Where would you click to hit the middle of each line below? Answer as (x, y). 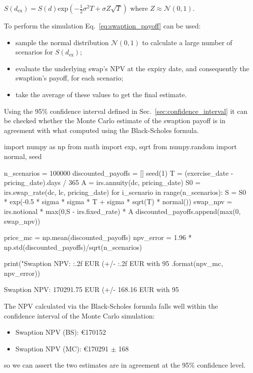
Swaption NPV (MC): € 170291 (62, 348)
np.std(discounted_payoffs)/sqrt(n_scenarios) (73, 247)
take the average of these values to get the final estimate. (101, 94)
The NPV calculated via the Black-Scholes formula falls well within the (111, 306)
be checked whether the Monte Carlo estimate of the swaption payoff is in (115, 120)
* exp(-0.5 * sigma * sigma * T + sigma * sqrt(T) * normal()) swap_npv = (118, 201)
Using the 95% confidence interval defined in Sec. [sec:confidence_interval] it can (126, 111)
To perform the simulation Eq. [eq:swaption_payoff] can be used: (102, 26)
